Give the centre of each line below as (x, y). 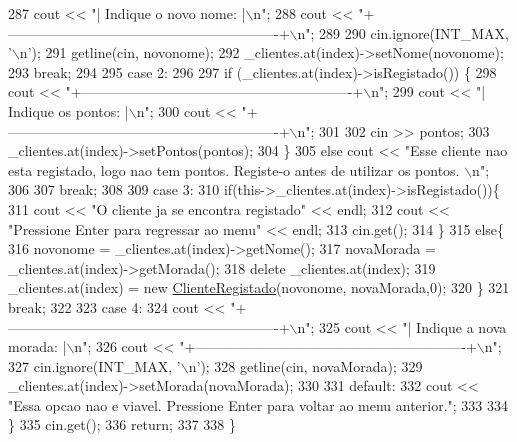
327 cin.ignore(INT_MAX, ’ (94, 365)
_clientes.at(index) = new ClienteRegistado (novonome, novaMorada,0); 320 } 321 (259, 287)
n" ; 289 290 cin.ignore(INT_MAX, (403, 32)
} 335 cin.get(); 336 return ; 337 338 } (122, 424)
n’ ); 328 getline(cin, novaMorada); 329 (305, 365)
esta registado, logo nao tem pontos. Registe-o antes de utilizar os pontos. (234, 169)
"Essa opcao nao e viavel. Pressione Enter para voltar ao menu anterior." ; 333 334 (258, 404)
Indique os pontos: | (68, 110)
